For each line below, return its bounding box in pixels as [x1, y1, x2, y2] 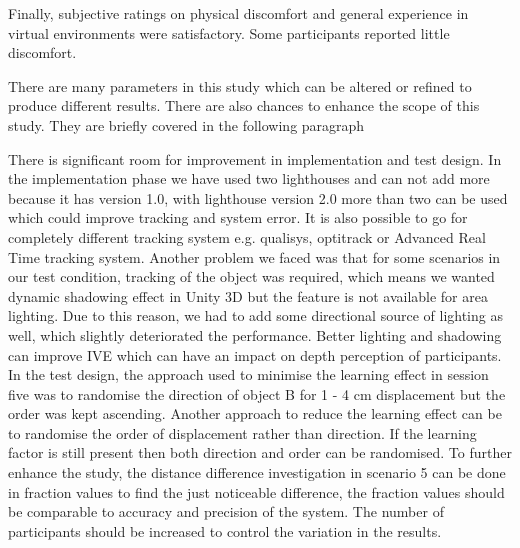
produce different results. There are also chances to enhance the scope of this [8, 95, 480, 116]
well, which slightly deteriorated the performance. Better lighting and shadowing [8, 324, 502, 345]
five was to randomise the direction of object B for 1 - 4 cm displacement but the [8, 383, 506, 404]
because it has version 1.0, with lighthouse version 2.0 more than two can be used [8, 187, 508, 208]
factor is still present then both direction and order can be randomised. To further [8, 442, 512, 463]
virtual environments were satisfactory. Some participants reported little [8, 22, 450, 43]
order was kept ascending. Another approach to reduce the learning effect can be [8, 403, 502, 424]
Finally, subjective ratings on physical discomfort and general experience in [8, 3, 469, 23]
